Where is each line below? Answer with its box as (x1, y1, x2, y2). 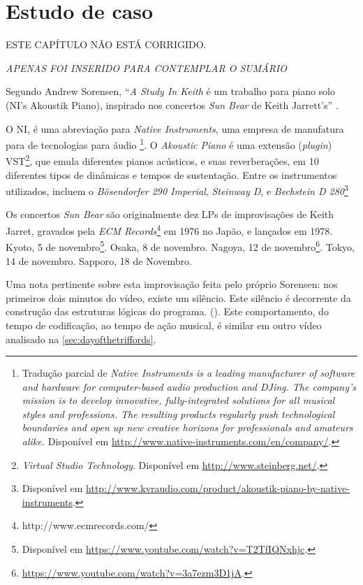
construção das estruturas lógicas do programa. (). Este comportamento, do (6, 304, 329, 319)
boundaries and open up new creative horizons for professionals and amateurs (22, 420, 353, 435)
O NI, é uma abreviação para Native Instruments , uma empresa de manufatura (6, 121, 344, 136)
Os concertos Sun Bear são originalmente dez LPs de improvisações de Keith (6, 207, 334, 222)
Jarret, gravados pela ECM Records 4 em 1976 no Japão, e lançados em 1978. (6, 222, 333, 238)
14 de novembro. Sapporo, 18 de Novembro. (6, 253, 192, 268)
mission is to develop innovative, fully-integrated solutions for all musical (22, 393, 335, 407)
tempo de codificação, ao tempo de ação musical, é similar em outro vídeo (6, 317, 322, 332)
